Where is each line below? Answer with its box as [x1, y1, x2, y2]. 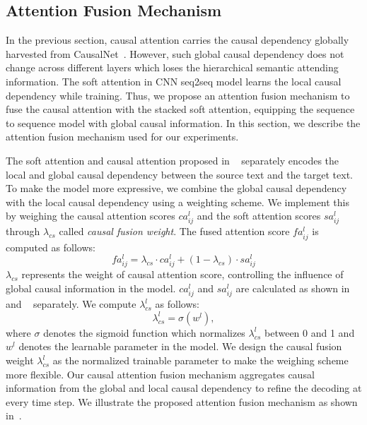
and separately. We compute [6, 297, 136, 311]
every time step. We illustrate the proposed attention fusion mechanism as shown [6, 394, 358, 409]
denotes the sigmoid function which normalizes [43, 325, 245, 340]
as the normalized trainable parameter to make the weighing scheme [52, 353, 349, 367]
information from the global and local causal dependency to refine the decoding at [6, 381, 362, 395]
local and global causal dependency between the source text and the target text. [6, 167, 353, 181]
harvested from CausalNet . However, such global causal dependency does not [6, 46, 344, 61]
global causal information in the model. [6, 281, 176, 296]
